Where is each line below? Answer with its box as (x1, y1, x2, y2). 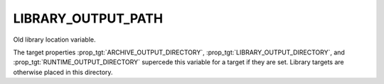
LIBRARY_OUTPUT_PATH (13, 11, 164, 26)
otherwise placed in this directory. (13, 68, 113, 76)
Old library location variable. (13, 35, 96, 44)
